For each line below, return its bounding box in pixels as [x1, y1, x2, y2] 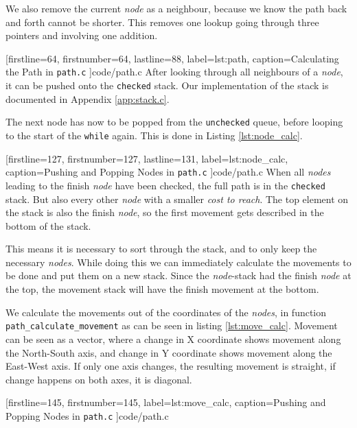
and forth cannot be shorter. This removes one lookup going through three [5, 14, 319, 29]
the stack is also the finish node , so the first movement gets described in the [5, 205, 324, 219]
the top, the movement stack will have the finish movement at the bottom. [5, 282, 319, 296]
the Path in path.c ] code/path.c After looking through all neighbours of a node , [5, 64, 343, 79]
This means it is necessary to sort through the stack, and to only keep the [5, 241, 317, 256]
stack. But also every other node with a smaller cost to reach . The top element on [5, 191, 349, 206]
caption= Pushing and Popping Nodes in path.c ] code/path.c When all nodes [5, 165, 331, 179]
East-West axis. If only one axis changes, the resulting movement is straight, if [5, 359, 336, 373]
